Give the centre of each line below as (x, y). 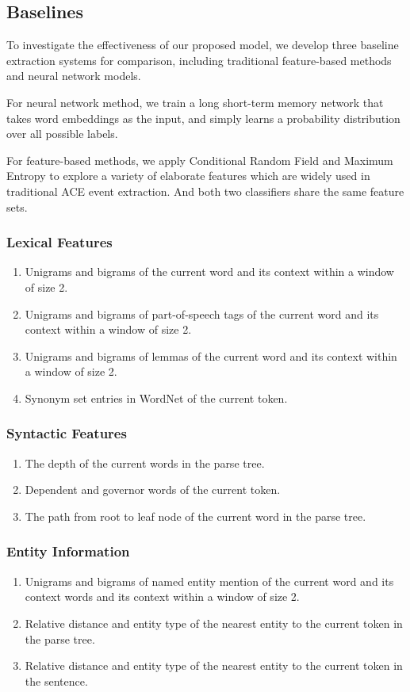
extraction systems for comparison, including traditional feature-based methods (199, 60)
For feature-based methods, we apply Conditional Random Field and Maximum (200, 160)
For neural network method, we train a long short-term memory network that (195, 102)
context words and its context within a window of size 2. (162, 596)
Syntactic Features (67, 433)
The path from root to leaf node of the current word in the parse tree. (195, 516)
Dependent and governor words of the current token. (153, 489)
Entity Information (68, 551)
